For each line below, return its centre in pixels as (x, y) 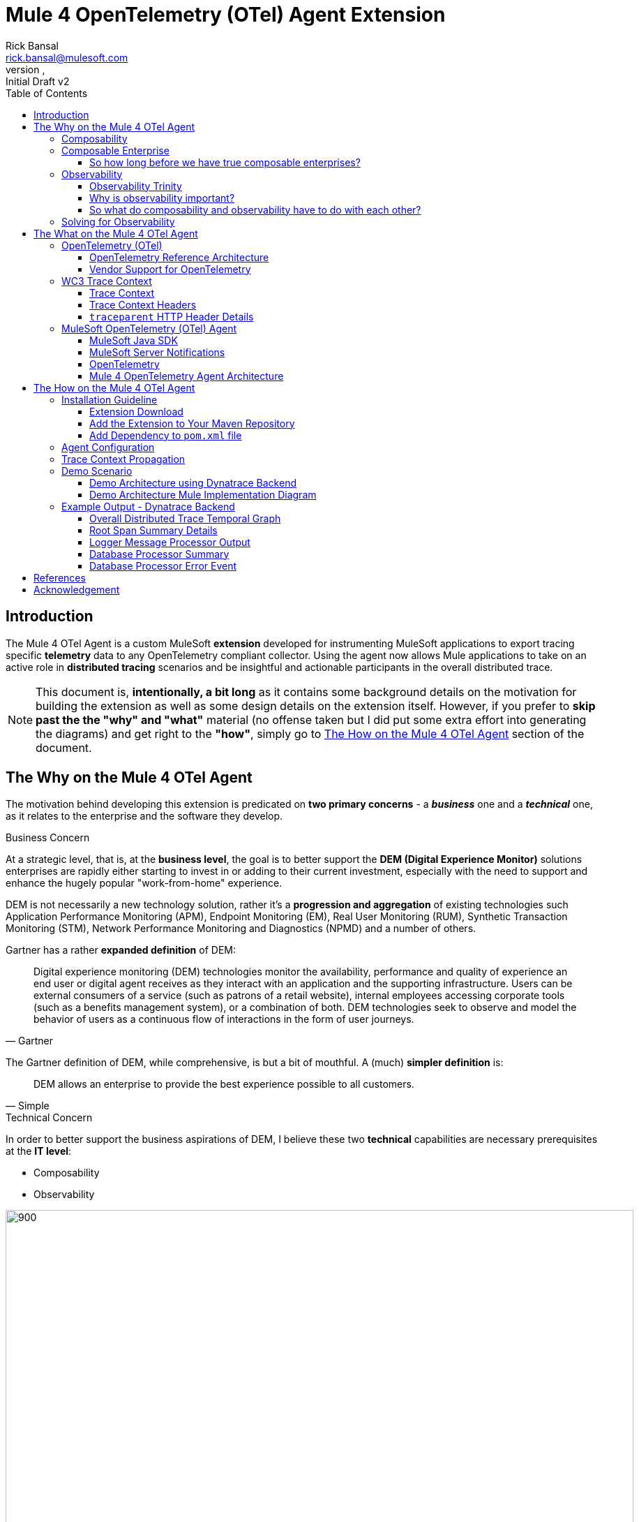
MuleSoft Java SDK (134, 340)
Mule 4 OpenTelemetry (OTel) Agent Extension (226, 15)
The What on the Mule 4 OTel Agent (116, 233)
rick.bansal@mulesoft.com (67, 57)
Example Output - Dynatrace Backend (148, 506)
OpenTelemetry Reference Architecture (179, 257)
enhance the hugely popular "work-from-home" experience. (144, 883)
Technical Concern (49, 1118)
